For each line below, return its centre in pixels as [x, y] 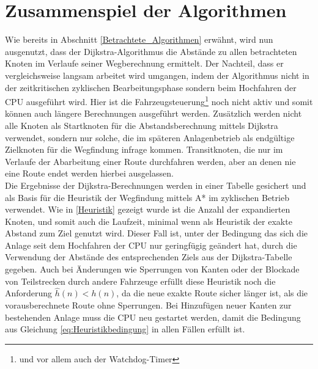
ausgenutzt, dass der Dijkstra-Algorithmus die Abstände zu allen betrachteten [151, 51]
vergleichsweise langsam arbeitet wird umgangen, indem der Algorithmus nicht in [157, 75]
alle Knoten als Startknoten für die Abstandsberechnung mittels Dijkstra [142, 125]
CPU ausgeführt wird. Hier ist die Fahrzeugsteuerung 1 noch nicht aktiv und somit [159, 100]
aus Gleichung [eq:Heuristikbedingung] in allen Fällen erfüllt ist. [125, 329]
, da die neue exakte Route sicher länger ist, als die [212, 293]
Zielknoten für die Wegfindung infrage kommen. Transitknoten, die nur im [144, 149]
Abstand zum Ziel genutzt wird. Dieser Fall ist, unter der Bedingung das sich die [157, 233]
